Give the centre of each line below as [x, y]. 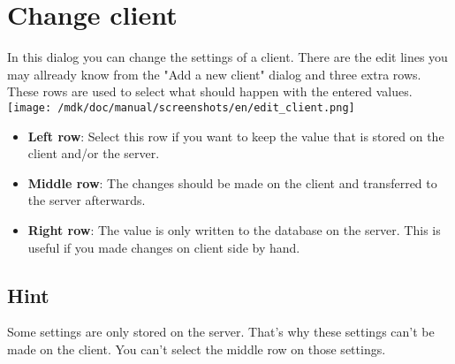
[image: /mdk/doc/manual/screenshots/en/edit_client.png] [181, 107]
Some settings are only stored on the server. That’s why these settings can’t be [221, 332]
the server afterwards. [87, 200]
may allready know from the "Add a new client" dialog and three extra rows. [214, 74]
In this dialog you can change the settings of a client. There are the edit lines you [227, 57]
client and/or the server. [94, 153]
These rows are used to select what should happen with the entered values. [210, 91]
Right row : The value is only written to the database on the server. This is [234, 229]
